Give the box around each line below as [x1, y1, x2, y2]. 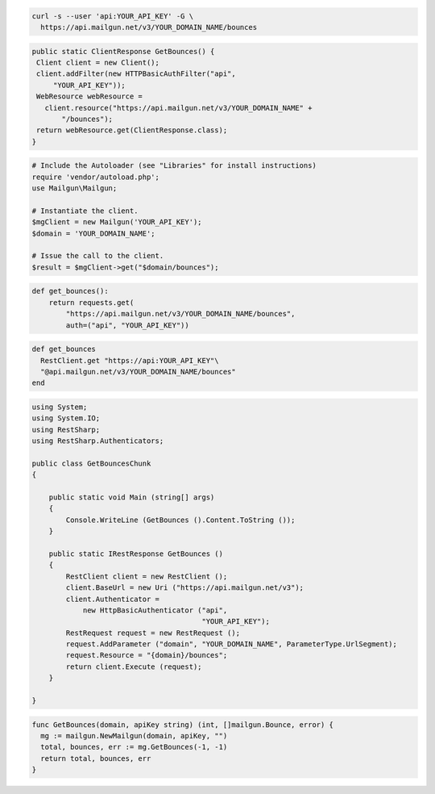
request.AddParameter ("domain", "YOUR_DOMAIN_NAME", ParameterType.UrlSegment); [65, 640, 398, 649]
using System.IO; [31, 414, 101, 423]
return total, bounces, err [40, 754, 151, 763]
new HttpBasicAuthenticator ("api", [82, 605, 228, 615]
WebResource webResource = [36, 92, 143, 101]
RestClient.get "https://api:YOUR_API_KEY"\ [40, 356, 219, 365]
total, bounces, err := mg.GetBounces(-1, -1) [40, 742, 228, 752]
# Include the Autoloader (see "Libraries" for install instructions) [31, 161, 317, 170]
